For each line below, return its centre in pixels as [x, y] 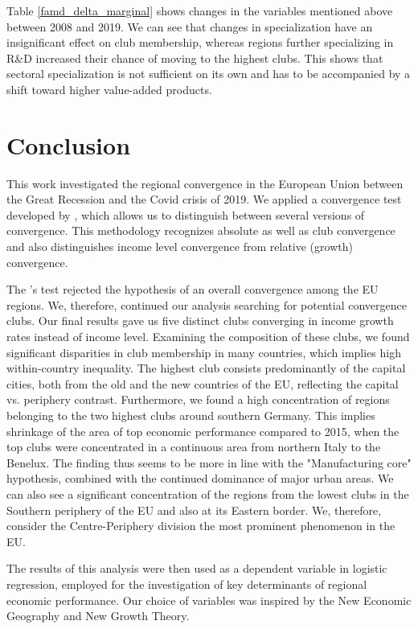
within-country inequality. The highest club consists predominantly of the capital [206, 368]
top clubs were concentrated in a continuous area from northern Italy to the [194, 447]
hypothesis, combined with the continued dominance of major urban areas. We [200, 478]
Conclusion [69, 144]
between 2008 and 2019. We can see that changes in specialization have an [190, 26]
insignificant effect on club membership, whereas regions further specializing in [200, 42]
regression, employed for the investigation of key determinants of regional [187, 584]
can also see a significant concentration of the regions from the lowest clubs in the [208, 493]
